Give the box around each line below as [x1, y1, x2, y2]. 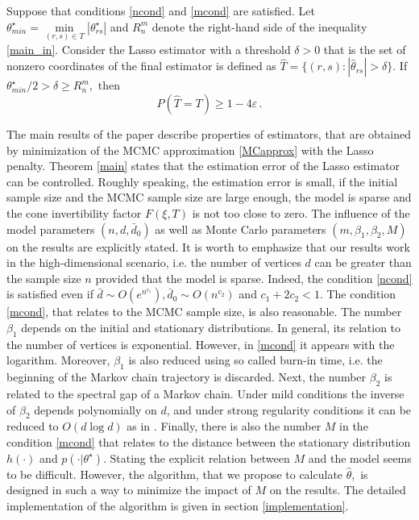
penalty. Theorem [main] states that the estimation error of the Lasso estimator [6, 157, 400, 174]
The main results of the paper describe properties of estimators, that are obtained [6, 126, 412, 142]
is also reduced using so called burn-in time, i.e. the [128, 352, 383, 368]
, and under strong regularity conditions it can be [166, 401, 412, 418]
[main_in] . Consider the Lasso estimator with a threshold [6, 40, 291, 57]
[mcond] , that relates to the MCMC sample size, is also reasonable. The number [6, 303, 402, 320]
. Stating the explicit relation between [102, 449, 290, 466]
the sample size [6, 269, 81, 286]
